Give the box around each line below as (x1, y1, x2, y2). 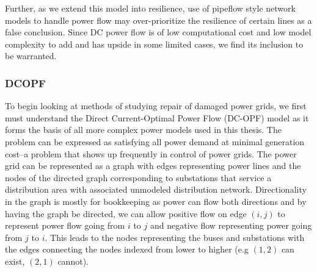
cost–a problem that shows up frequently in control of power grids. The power (5, 147, 297, 160)
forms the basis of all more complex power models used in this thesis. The (5, 123, 282, 136)
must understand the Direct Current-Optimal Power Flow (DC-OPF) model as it (5, 111, 309, 124)
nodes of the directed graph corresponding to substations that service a (5, 171, 272, 184)
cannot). (57, 254, 89, 267)
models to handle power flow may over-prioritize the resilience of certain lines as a (5, 13, 312, 26)
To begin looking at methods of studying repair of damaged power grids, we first (5, 99, 307, 112)
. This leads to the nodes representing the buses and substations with (45, 231, 305, 243)
